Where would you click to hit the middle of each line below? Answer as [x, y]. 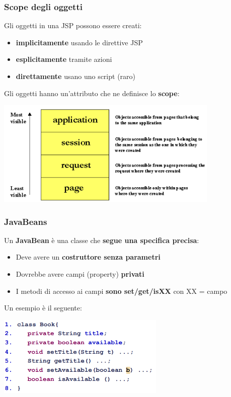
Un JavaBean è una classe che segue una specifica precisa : [102, 240]
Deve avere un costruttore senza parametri [88, 257]
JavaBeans [26, 221]
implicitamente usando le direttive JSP [79, 42]
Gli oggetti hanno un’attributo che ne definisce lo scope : [92, 93]
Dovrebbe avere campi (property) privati [80, 274]
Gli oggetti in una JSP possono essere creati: [73, 25]
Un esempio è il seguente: [43, 308]
